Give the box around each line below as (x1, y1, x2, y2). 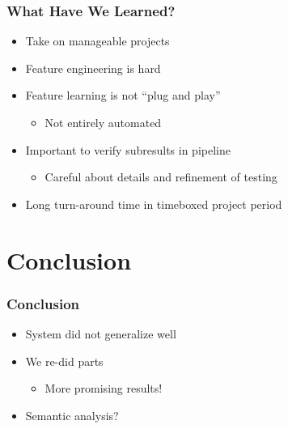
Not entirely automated (44, 114, 162, 130)
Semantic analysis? (25, 406, 119, 423)
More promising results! (44, 380, 163, 397)
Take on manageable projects (25, 32, 170, 49)
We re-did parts (25, 352, 104, 369)
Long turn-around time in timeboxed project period (25, 195, 282, 212)
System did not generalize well (25, 325, 176, 342)
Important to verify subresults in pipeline (25, 141, 231, 158)
